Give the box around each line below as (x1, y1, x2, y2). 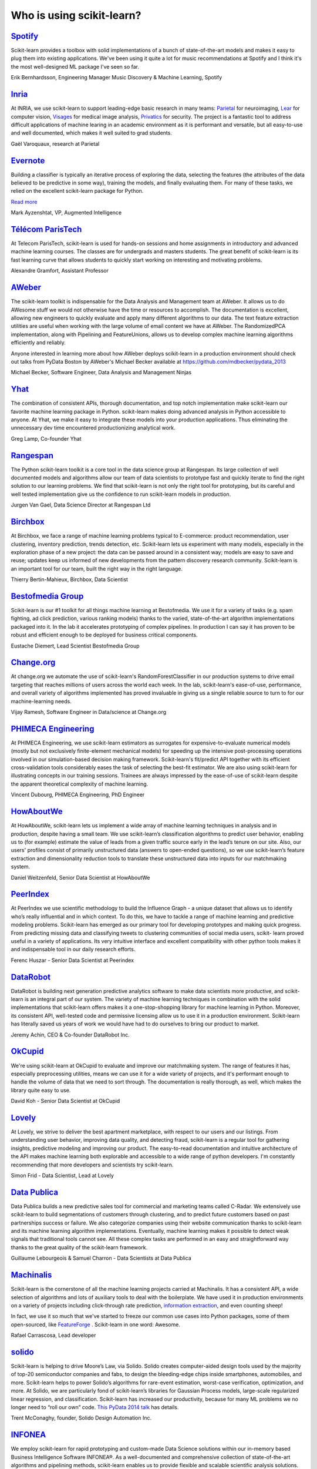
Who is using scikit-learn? (11, 9, 141, 22)
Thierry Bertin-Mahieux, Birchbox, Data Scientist (11, 576, 129, 583)
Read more (11, 198, 38, 205)
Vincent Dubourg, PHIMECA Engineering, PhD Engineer (11, 791, 145, 799)
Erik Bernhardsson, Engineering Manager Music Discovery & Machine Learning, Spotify (11, 74, 222, 81)
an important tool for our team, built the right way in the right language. (11, 565, 183, 572)
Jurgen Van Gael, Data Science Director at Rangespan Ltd (11, 501, 151, 508)
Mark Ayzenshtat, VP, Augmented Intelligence (11, 209, 122, 216)
